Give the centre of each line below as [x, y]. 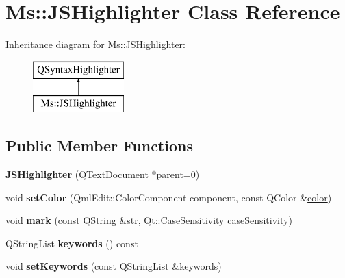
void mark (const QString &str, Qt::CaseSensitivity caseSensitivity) [149, 220]
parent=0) [178, 174]
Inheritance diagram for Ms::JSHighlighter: [95, 44]
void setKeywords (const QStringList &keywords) [114, 266]
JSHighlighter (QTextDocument [77, 174]
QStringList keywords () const [72, 243]
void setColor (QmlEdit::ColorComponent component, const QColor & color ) [169, 197]
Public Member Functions [99, 146]
